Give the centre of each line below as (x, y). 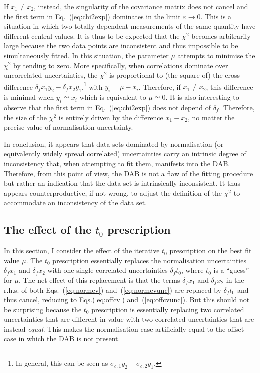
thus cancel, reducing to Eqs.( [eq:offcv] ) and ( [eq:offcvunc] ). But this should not (127, 300)
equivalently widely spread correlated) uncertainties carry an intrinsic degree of (125, 154)
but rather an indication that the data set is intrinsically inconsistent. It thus (122, 183)
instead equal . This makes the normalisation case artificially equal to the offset (124, 329)
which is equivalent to (113, 97)
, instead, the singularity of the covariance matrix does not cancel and (141, 6)
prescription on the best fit (211, 251)
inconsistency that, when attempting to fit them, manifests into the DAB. (117, 163)
